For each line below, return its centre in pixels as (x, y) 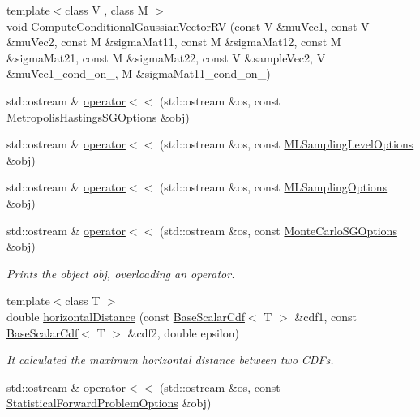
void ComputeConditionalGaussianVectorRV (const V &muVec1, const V (188, 26)
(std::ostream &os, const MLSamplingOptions (273, 187)
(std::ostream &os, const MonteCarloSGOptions (278, 230)
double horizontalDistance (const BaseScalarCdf (126, 316)
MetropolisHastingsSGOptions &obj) (98, 116)
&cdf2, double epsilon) (183, 332)
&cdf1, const (326, 316)
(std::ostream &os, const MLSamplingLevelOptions (286, 144)
